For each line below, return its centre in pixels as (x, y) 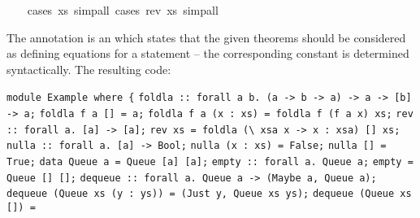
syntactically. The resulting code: (89, 69)
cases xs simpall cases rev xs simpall (123, 10)
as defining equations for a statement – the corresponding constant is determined (208, 53)
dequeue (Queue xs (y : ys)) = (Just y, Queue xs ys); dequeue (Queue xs (209, 194)
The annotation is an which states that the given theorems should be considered (206, 37)
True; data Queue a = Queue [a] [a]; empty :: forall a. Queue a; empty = (210, 162)
